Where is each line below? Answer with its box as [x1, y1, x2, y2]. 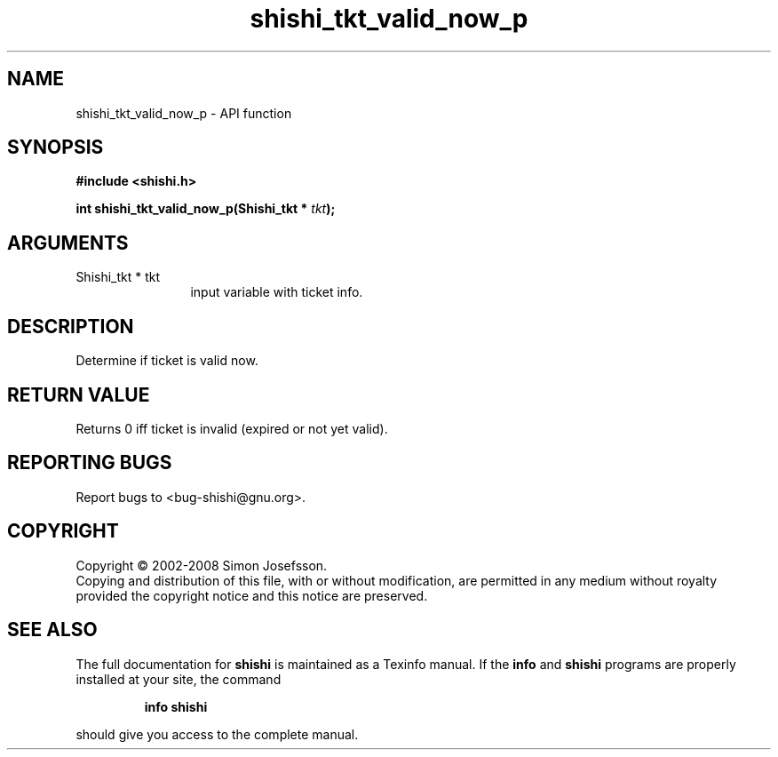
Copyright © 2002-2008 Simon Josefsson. [75, 557, 328, 573]
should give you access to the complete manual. [75, 726, 359, 742]
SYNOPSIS [7, 136, 104, 159]
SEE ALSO [7, 618, 98, 641]
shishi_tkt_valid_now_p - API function [75, 105, 292, 121]
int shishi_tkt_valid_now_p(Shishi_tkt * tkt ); [75, 201, 336, 217]
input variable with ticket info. [190, 284, 363, 300]
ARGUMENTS [7, 231, 129, 254]
